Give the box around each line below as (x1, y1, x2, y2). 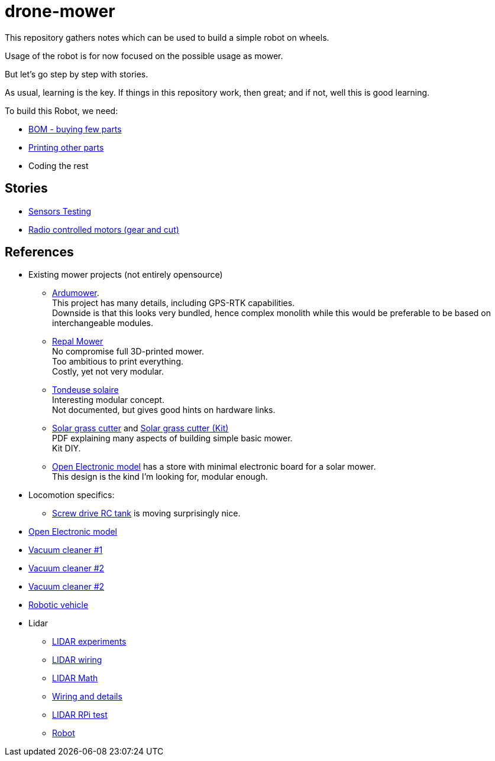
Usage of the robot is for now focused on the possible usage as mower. (5, 50, 283, 61)
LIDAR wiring (52, 655, 102, 665)
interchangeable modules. (52, 318, 154, 329)
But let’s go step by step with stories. (5, 69, 148, 79)
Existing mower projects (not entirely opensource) (28, 269, 223, 280)
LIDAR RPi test (52, 710, 108, 720)
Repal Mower (52, 336, 103, 347)
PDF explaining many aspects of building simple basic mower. (52, 433, 293, 444)
